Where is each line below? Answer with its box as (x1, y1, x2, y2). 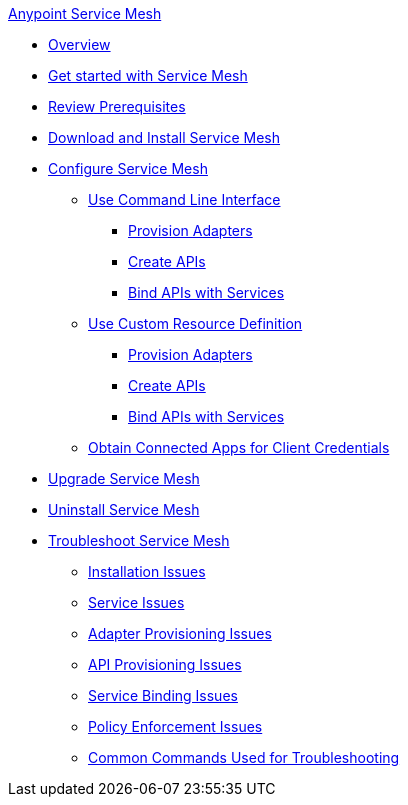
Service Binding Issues (88, 687, 238, 704)
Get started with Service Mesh (48, 67, 248, 84)
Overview (48, 36, 111, 53)
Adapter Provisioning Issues (88, 625, 272, 642)
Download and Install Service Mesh (48, 129, 281, 146)
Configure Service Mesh (48, 160, 208, 177)
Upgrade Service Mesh (48, 470, 200, 487)
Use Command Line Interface (88, 191, 281, 208)
